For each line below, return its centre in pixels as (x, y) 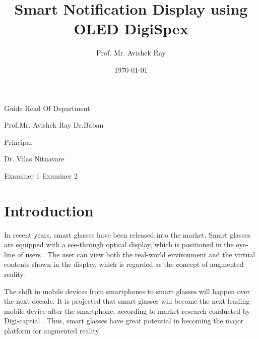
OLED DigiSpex (131, 29)
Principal (18, 142)
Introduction (49, 210)
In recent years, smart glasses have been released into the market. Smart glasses (127, 234)
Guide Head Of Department (47, 108)
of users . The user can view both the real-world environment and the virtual (136, 254)
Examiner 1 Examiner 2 (41, 175)
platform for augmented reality (52, 330)
